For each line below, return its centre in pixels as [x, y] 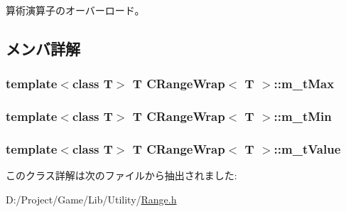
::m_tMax [304, 84]
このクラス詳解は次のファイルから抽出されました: [121, 175]
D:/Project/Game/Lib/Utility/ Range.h [91, 199]
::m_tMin [303, 116]
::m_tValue [307, 148]
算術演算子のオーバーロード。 [75, 10]
